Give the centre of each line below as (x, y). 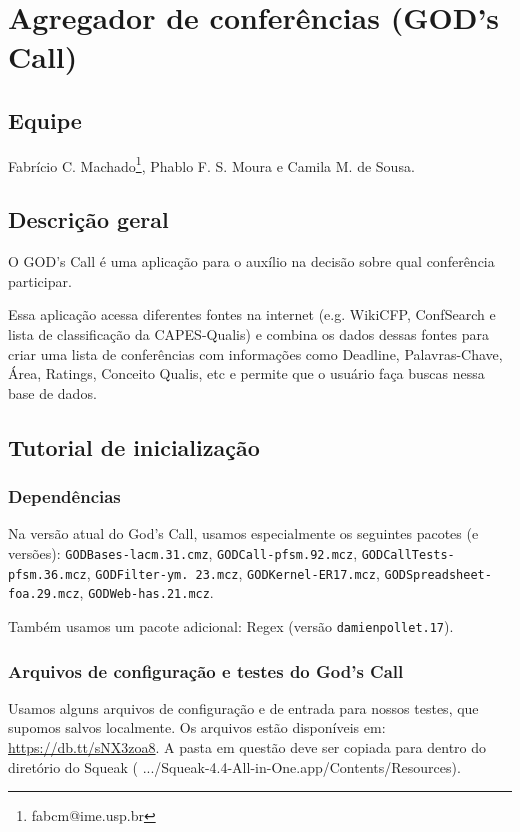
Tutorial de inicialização (134, 446)
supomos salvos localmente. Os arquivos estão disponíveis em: (197, 727)
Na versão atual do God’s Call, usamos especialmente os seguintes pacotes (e (243, 533)
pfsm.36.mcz (47, 574)
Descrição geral (88, 219)
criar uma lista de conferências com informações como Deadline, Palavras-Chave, (255, 353)
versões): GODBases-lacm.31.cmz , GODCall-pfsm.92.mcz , (183, 552)
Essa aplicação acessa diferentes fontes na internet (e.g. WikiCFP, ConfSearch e (252, 314)
